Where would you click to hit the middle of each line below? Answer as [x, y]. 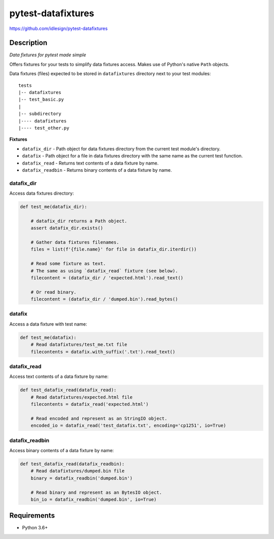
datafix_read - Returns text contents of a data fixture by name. [90, 163]
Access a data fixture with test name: [48, 324]
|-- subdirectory [40, 114]
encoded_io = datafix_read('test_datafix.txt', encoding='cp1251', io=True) [128, 426]
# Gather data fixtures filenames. [75, 242]
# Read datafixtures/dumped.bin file [78, 471]
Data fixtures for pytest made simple [48, 55]
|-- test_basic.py [41, 100]
